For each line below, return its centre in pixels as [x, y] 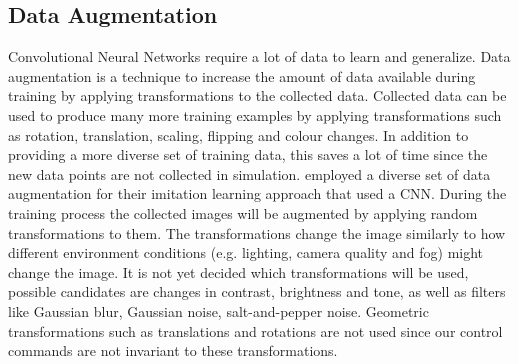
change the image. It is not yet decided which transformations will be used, [238, 271]
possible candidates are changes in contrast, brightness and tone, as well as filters [257, 291]
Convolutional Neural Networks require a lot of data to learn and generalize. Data [259, 56]
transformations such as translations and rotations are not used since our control [255, 330]
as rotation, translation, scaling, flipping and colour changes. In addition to [238, 134]
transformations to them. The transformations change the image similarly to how [257, 232]
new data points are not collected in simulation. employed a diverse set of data [249, 173]
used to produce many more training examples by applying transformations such [255, 114]
